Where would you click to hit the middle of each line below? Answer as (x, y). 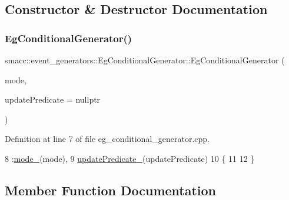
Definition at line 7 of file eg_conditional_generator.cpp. (107, 139)
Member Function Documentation (111, 190)
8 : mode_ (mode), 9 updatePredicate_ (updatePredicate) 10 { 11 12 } (130, 158)
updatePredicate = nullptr (53, 99)
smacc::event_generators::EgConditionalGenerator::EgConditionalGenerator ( (145, 60)
